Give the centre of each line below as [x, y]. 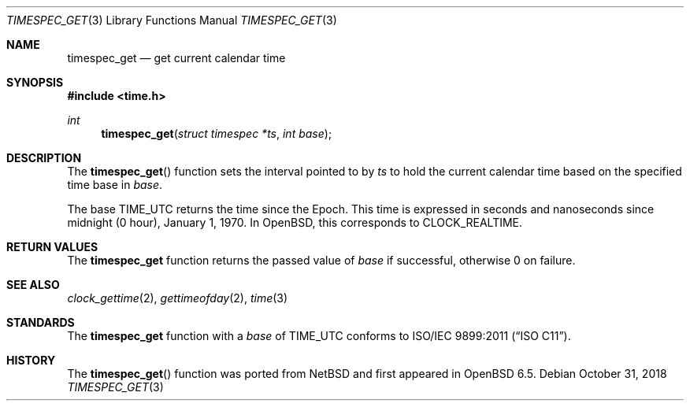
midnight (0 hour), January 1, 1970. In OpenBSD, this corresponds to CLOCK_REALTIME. [295, 222]
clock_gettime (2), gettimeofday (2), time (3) [178, 298]
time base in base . [115, 185]
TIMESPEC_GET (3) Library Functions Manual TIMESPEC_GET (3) [172, 20]
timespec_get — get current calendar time [176, 58]
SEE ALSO [33, 285]
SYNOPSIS [35, 82]
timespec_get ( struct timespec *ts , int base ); [217, 133]
